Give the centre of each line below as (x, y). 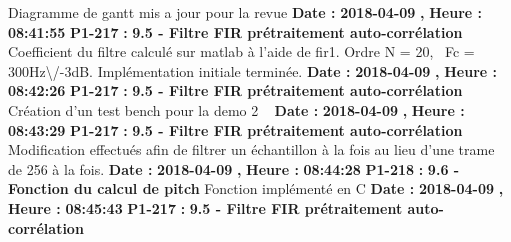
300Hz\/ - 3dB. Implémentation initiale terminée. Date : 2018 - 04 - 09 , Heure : (252, 70)
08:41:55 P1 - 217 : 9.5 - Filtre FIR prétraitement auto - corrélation (235, 31)
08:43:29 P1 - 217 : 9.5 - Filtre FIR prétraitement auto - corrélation (235, 129)
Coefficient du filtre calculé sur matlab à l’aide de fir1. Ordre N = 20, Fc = (241, 51)
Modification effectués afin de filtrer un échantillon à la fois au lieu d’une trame (251, 149)
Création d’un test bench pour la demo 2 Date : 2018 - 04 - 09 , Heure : (236, 109)
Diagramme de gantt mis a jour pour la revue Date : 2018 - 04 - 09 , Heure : (245, 12)
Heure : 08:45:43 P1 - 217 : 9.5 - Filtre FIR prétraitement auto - (226, 207)
